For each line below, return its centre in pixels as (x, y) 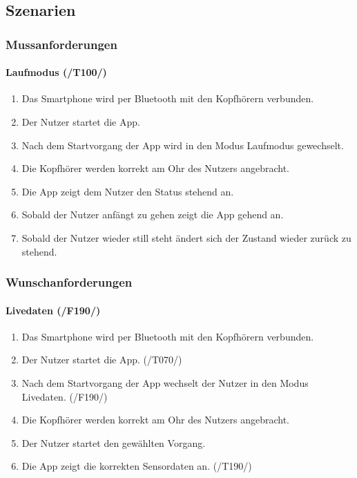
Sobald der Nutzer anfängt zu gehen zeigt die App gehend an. (153, 214)
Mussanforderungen (61, 44)
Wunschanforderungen (69, 282)
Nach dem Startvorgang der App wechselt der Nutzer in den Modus (165, 383)
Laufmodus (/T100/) (56, 72)
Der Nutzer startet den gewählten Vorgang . (114, 442)
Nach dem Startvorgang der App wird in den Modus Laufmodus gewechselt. (183, 145)
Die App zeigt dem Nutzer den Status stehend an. (128, 191)
